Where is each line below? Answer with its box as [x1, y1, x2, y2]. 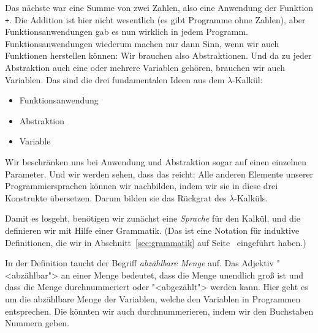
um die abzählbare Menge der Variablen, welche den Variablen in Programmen [5, 292, 301, 305]
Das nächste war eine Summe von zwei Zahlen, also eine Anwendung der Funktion [5, 1, 314, 13]
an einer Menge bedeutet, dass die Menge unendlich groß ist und [61, 268, 304, 281]
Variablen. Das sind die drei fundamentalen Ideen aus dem [5, 73, 225, 86]
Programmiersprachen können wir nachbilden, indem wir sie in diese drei [5, 179, 278, 192]
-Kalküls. [234, 191, 268, 204]
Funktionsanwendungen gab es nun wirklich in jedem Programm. [5, 25, 248, 38]
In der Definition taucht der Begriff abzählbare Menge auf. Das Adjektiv [5, 256, 274, 269]
